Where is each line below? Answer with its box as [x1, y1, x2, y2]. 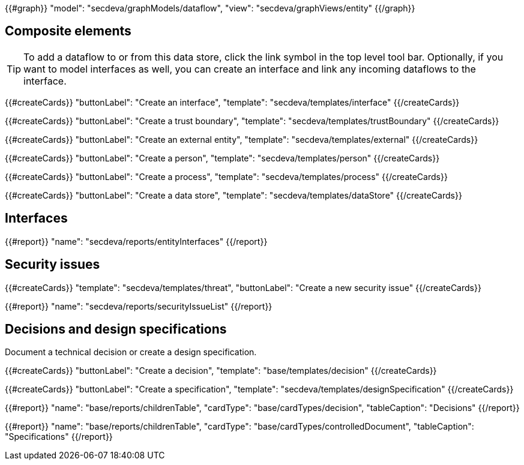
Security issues [5, 257, 100, 272]
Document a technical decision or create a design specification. [5, 347, 257, 358]
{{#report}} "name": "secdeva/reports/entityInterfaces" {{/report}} [5, 236, 268, 247]
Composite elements [5, 23, 131, 39]
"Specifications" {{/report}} [5, 431, 113, 442]
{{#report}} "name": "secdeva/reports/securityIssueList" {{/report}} [5, 301, 273, 311]
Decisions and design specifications [5, 321, 227, 337]
